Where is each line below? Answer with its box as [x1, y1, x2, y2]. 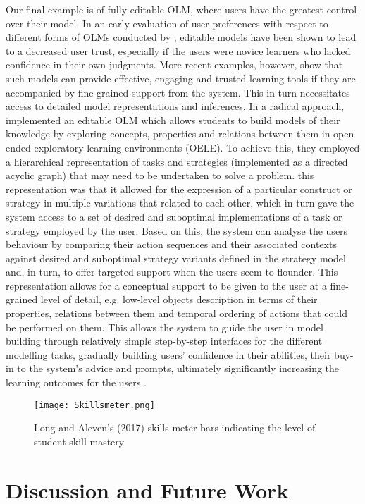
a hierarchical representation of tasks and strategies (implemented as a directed [6, 154, 348, 168]
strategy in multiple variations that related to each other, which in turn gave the [6, 195, 354, 210]
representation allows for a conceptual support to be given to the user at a [6, 278, 327, 293]
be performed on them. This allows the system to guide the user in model [6, 319, 323, 334]
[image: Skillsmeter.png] [34, 400, 155, 410]
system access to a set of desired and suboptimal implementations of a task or [6, 209, 342, 223]
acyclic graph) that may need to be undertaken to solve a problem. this [6, 168, 314, 183]
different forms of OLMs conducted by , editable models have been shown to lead [6, 30, 357, 44]
